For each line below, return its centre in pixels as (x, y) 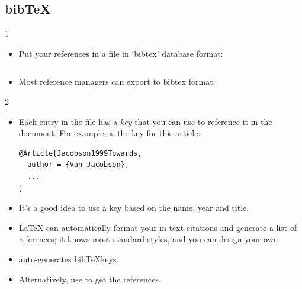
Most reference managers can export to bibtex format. (117, 81)
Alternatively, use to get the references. (90, 279)
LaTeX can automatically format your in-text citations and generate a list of (158, 227)
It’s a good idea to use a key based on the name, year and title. (134, 208)
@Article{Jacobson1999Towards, (80, 153)
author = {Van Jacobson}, (78, 165)
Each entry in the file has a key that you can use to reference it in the (145, 121)
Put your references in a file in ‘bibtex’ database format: (121, 53)
